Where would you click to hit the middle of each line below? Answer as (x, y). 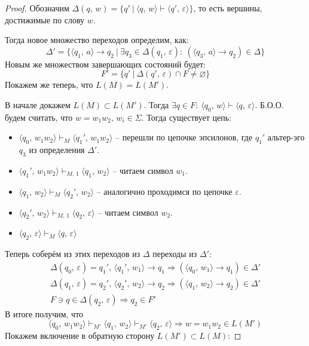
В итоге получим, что (44, 313)
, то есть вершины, (228, 8)
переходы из (175, 254)
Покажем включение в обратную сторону (80, 336)
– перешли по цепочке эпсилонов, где (184, 137)
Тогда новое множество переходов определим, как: (97, 40)
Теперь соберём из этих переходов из (73, 254)
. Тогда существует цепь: (186, 117)
